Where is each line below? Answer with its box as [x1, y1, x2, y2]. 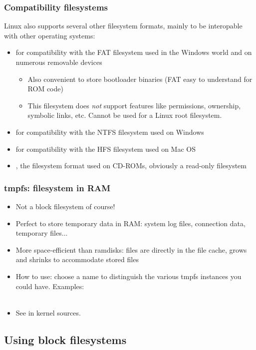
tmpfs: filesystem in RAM [4, 181, 111, 194]
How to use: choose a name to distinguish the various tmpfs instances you [15, 271, 242, 281]
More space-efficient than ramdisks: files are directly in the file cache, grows [15, 244, 247, 255]
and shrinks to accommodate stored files [15, 254, 139, 265]
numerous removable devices [15, 57, 102, 67]
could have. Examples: [15, 281, 84, 291]
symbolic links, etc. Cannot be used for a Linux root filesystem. [27, 110, 222, 120]
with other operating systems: [4, 30, 95, 40]
